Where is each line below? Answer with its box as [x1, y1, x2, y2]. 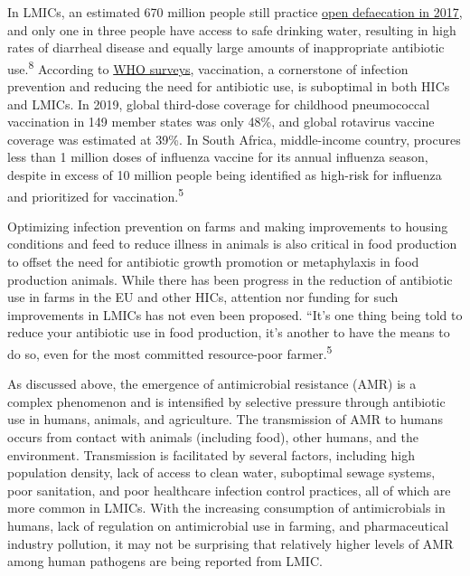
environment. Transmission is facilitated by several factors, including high [7, 445, 415, 464]
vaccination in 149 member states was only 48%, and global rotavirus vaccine [7, 112, 435, 131]
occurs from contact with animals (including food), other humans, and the [7, 428, 418, 447]
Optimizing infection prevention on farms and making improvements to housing [7, 216, 448, 235]
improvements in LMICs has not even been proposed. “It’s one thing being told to [7, 305, 463, 324]
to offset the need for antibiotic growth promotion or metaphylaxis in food [7, 252, 419, 271]
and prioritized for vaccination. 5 [7, 184, 183, 205]
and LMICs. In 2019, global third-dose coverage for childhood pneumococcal [7, 94, 430, 113]
